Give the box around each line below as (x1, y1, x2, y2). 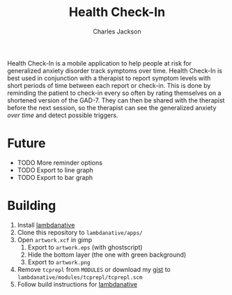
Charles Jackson (93, 27, 141, 36)
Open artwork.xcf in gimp (17, 235, 93, 244)
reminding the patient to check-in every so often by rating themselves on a (7, 89, 222, 97)
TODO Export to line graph (17, 165, 94, 174)
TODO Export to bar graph (17, 173, 93, 181)
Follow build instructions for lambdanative (17, 280, 138, 288)
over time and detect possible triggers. (7, 111, 118, 119)
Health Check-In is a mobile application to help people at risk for (7, 59, 192, 67)
